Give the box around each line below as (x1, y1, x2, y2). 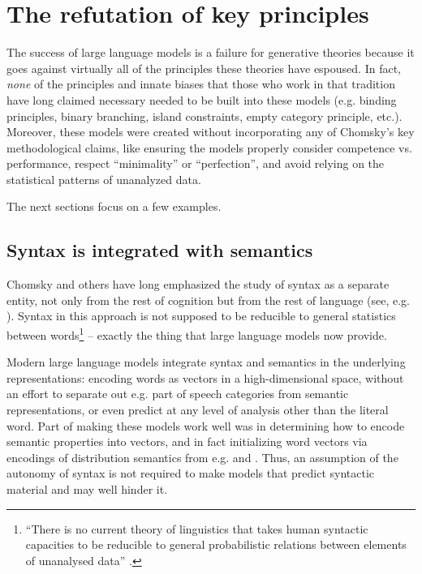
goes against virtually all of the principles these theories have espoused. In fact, (6, 59, 401, 76)
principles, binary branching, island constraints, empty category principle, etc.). (6, 107, 403, 124)
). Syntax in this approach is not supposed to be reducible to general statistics (6, 307, 396, 324)
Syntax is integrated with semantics (6, 238, 313, 263)
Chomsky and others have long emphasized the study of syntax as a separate (6, 276, 390, 293)
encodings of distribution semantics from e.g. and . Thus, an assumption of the (6, 448, 398, 465)
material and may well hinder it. (6, 481, 168, 498)
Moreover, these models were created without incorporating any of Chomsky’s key (6, 123, 415, 140)
